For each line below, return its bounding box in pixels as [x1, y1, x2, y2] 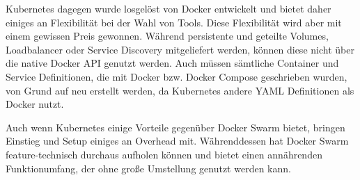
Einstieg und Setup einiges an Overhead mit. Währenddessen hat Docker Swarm [6, 133, 349, 148]
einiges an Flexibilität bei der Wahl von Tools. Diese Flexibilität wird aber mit [6, 15, 342, 29]
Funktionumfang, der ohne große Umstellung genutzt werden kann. [6, 161, 291, 175]
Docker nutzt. [6, 97, 64, 111]
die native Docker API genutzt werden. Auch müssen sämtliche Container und [6, 56, 339, 70]
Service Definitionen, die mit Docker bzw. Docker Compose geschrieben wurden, [6, 69, 347, 83]
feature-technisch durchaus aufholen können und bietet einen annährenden [6, 147, 322, 161]
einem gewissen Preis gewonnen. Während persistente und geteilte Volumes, [6, 28, 329, 43]
